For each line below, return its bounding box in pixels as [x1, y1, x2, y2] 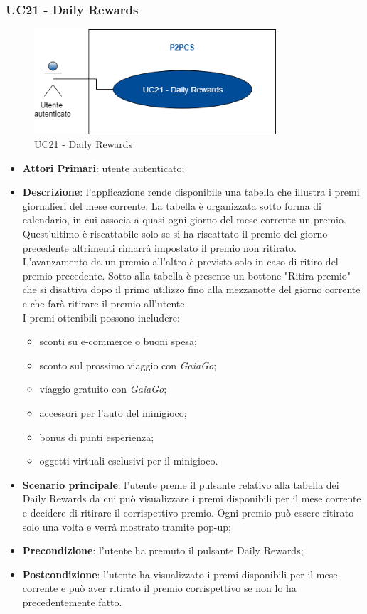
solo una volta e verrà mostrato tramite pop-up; [22, 519, 231, 534]
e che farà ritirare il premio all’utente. [22, 296, 188, 311]
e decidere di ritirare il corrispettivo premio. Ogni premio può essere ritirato [22, 504, 354, 519]
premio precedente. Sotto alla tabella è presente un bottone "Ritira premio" [22, 268, 351, 282]
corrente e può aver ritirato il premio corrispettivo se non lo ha [22, 581, 297, 596]
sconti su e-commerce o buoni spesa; [39, 334, 197, 349]
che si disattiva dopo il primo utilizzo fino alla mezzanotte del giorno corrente [22, 282, 361, 297]
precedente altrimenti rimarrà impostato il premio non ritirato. [22, 240, 297, 255]
